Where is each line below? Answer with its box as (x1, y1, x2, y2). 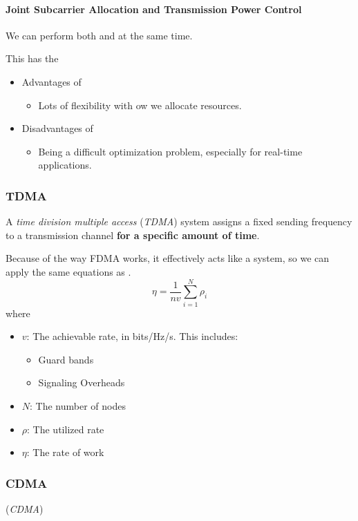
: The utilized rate (27, 421, 104, 436)
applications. (38, 158, 92, 172)
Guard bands (38, 352, 94, 366)
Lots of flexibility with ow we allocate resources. (38, 97, 242, 112)
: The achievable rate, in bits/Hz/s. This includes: (26, 329, 238, 343)
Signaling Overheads (38, 375, 125, 390)
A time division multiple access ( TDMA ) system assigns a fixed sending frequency (6, 214, 352, 229)
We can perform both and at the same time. (6, 28, 193, 42)
